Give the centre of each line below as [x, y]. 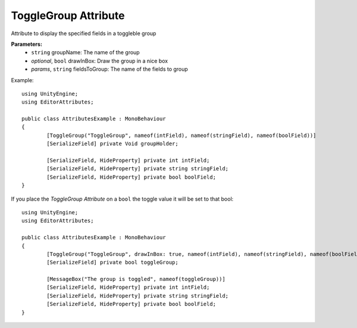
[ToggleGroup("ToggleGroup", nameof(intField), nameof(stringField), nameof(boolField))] [181, 135]
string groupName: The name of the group [85, 52]
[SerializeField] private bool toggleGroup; [112, 263]
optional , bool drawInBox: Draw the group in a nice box [100, 61]
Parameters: [27, 44]
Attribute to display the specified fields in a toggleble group [84, 33]
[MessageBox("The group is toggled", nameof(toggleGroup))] [136, 279]
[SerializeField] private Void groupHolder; [112, 144]
